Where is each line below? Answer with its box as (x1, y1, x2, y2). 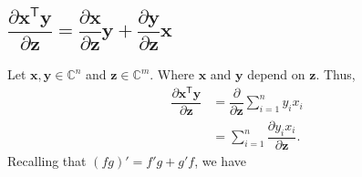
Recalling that (7, 151, 87, 170)
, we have (194, 151, 246, 170)
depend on (247, 65, 305, 84)
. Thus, (315, 65, 356, 84)
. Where (150, 65, 194, 84)
